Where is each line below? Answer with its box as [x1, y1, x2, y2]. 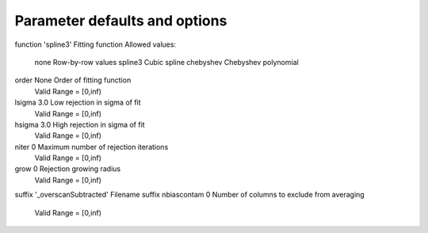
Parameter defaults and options [14, 12, 227, 29]
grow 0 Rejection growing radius [14, 164, 121, 174]
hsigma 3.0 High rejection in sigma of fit [14, 120, 146, 129]
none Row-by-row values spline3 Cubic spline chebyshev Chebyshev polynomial [34, 57, 299, 67]
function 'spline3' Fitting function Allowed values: [14, 40, 177, 49]
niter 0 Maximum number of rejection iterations [14, 142, 169, 151]
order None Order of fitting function [14, 75, 132, 85]
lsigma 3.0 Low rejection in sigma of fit [14, 97, 142, 107]
